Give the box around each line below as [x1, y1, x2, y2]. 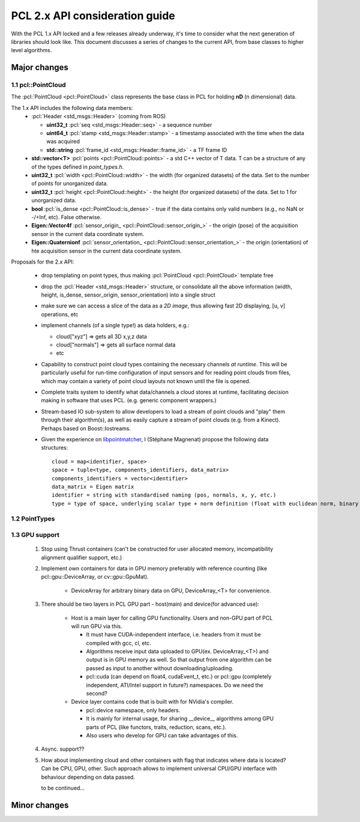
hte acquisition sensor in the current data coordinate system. [31, 247, 182, 255]
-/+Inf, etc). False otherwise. [31, 213, 102, 220]
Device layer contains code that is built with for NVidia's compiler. [71, 698, 234, 706]
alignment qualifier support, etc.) [41, 554, 122, 561]
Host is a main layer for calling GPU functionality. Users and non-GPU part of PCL [71, 614, 273, 621]
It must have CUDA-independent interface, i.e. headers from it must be [86, 631, 261, 638]
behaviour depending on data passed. [41, 773, 135, 781]
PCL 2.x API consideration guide [11, 9, 175, 22]
